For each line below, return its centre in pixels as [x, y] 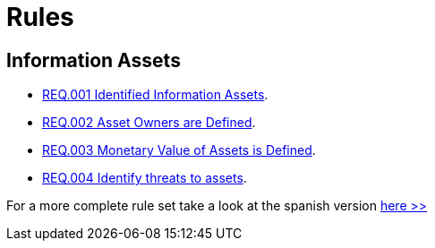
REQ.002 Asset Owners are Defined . [149, 123]
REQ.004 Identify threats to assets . [145, 178]
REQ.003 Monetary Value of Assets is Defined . [179, 150]
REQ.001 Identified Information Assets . [155, 95]
